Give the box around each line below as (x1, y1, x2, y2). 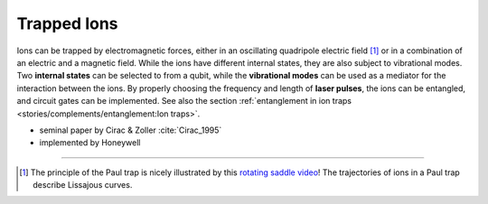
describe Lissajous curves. (33, 180, 133, 190)
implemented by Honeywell (39, 137, 141, 148)
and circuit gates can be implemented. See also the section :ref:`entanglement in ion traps (16, 96, 352, 107)
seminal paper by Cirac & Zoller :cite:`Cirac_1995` (39, 125, 222, 135)
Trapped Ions (16, 14, 118, 33)
